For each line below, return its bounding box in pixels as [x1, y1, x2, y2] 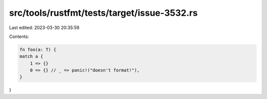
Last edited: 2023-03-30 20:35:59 [9, 25, 80, 31]
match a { [19, 54, 44, 59]
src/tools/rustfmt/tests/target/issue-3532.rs [9, 7, 198, 18]
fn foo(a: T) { [19, 47, 56, 52]
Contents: [9, 33, 29, 39]
